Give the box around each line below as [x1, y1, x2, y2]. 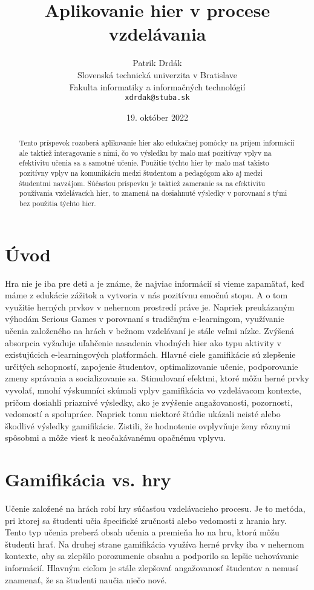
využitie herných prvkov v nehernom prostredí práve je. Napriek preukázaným [5, 300, 295, 313]
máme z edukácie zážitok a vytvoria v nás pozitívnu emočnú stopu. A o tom [5, 289, 288, 301]
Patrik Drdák [132, 56, 182, 69]
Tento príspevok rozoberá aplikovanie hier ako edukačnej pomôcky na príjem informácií [19, 138, 295, 148]
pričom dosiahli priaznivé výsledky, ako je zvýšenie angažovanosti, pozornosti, [5, 395, 293, 408]
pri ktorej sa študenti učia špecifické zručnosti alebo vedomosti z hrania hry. [5, 514, 287, 526]
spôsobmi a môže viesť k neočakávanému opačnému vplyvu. [5, 431, 226, 444]
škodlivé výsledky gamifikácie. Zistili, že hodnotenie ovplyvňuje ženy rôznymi [5, 419, 291, 432]
